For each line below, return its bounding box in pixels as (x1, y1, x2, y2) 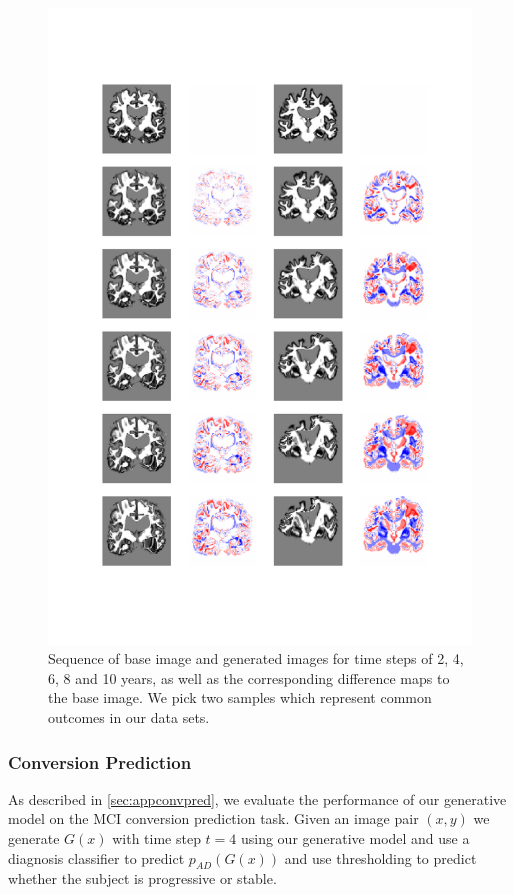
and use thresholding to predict (284, 847, 477, 868)
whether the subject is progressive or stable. (8, 868, 277, 889)
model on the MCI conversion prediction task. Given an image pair (8, 808, 419, 829)
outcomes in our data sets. (48, 706, 210, 727)
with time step (112, 827, 201, 848)
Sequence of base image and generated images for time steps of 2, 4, (48, 648, 464, 669)
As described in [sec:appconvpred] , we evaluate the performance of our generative (8, 788, 507, 809)
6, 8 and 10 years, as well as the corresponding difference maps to (48, 667, 450, 688)
